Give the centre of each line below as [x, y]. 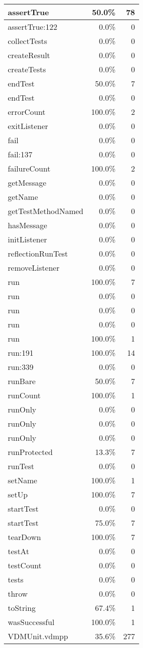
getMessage [27, 183]
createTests [27, 69]
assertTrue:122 [33, 27]
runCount [24, 395]
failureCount [29, 168]
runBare [22, 381]
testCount [25, 565]
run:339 [21, 367]
